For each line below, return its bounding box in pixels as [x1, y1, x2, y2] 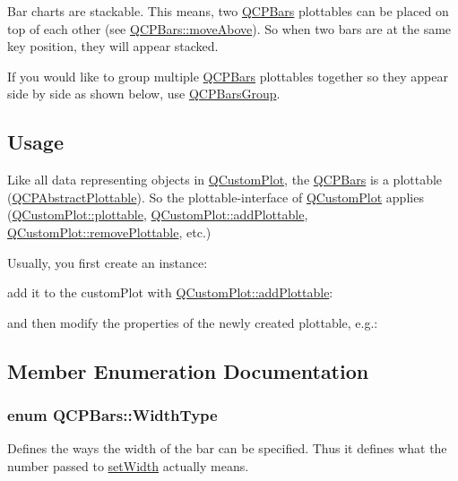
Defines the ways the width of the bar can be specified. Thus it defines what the [7, 439, 447, 458]
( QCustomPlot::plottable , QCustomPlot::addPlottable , [7, 205, 308, 224]
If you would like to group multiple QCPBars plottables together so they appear [7, 66, 448, 85]
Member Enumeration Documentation [7, 356, 369, 384]
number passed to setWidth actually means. [7, 456, 249, 475]
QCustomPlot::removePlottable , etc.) [7, 222, 212, 241]
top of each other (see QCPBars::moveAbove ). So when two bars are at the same [7, 19, 452, 38]
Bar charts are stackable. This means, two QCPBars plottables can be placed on [7, 2, 449, 20]
